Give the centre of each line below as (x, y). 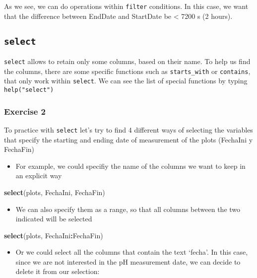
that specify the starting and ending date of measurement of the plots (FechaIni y (128, 139)
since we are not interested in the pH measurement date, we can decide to (128, 261)
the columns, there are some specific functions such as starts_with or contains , (127, 71)
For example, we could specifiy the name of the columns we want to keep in (130, 166)
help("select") (29, 90)
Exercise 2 (25, 111)
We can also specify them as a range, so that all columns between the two (128, 209)
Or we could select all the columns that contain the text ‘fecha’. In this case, (132, 252)
